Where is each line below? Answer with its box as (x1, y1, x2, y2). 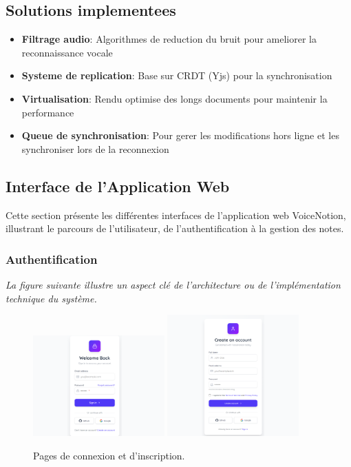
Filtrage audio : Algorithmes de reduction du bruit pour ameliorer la (21, 32, 317, 46)
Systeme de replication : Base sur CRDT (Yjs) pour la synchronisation (21, 68, 332, 83)
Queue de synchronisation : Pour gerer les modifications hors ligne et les (21, 128, 339, 143)
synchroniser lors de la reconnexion (21, 141, 169, 156)
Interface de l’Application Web (6, 175, 230, 196)
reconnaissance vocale (21, 45, 113, 59)
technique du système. (6, 291, 97, 305)
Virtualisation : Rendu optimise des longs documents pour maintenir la (21, 91, 328, 105)
